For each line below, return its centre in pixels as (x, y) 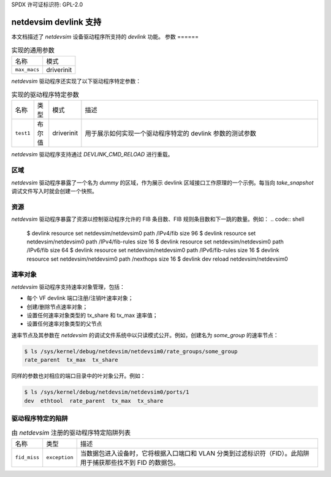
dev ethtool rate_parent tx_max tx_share (94, 401)
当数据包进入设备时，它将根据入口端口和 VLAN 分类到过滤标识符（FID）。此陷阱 (195, 453)
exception (60, 458)
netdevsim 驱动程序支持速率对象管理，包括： (68, 287)
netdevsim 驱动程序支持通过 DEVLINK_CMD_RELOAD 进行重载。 (92, 155)
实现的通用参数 (33, 50)
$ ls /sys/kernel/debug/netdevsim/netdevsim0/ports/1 (107, 392)
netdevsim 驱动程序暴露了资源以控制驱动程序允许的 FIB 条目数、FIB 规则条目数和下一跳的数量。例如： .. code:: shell (158, 219)
